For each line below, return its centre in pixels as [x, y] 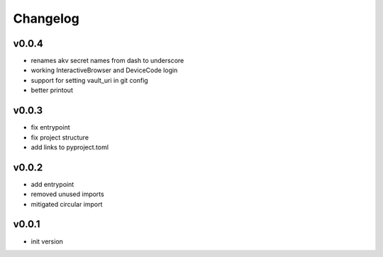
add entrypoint [52, 184]
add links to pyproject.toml [70, 147]
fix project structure [60, 137]
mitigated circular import [67, 204]
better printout [52, 90]
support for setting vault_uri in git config [89, 80]
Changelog [46, 18]
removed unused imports [67, 194]
